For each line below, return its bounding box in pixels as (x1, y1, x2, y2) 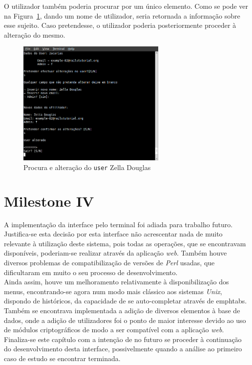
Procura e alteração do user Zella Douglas (23, 162, 151, 172)
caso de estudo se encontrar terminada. (4, 353, 121, 363)
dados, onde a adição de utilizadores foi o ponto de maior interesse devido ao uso (4, 315, 246, 325)
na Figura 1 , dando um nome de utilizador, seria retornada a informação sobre (4, 10, 240, 21)
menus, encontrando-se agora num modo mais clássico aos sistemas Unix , (4, 286, 222, 296)
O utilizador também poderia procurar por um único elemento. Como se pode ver (4, 1, 249, 11)
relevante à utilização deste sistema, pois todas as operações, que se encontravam (4, 238, 246, 248)
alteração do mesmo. (4, 29, 65, 40)
